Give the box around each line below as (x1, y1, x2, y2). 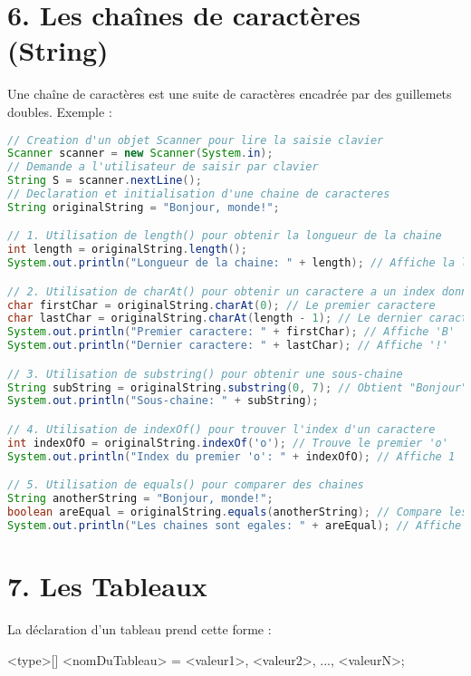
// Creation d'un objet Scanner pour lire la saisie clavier (7, 133, 384, 147)
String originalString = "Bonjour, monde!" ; (7, 200, 280, 214)
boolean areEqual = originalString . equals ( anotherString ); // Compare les (7, 506, 468, 519)
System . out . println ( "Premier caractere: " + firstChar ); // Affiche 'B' (7, 325, 456, 339)
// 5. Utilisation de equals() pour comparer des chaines (7, 478, 364, 492)
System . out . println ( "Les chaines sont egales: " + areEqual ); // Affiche (7, 518, 462, 532)
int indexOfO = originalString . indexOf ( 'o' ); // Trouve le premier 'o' (7, 436, 448, 449)
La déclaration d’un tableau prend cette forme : (7, 619, 272, 638)
